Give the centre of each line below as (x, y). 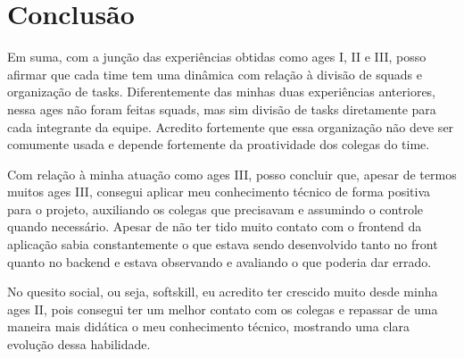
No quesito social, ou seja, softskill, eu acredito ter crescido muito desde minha (223, 292)
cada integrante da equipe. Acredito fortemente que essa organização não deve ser (231, 126)
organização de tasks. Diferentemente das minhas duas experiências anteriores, (222, 92)
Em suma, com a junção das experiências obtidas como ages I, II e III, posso (217, 57)
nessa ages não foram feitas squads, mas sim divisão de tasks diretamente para (222, 109)
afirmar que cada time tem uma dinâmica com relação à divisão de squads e (215, 74)
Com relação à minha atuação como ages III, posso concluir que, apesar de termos (232, 174)
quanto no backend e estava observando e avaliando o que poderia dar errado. (220, 261)
